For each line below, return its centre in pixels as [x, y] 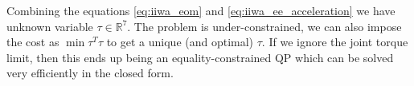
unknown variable [50, 26]
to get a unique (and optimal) [180, 42]
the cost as [33, 42]
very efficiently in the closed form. [90, 73]
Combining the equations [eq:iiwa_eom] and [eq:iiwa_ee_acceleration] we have [201, 10]
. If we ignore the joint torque [335, 42]
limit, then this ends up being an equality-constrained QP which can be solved [200, 57]
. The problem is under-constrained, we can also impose [264, 26]
